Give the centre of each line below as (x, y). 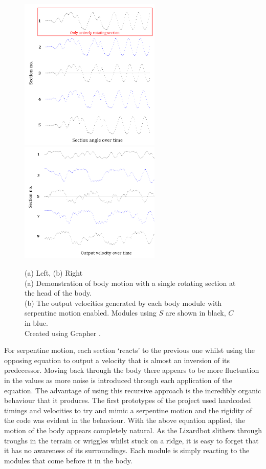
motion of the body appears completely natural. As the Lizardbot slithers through (133, 430)
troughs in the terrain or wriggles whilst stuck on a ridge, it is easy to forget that (131, 440)
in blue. (36, 322)
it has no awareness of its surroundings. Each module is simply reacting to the (127, 450)
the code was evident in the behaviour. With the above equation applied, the (125, 420)
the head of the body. (58, 293)
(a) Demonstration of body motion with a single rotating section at (130, 283)
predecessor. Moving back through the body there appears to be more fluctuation (132, 370)
